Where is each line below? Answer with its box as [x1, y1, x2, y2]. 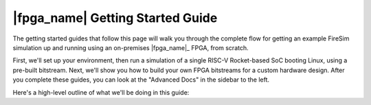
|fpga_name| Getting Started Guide [12, 10, 218, 25]
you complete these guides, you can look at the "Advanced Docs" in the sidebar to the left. [12, 75, 270, 84]
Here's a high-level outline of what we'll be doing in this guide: [12, 88, 190, 96]
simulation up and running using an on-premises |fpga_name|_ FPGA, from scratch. [12, 43, 249, 51]
